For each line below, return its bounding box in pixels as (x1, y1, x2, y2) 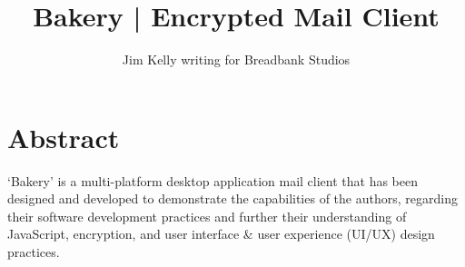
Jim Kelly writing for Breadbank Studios (122, 50, 351, 69)
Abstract (7, 118, 120, 155)
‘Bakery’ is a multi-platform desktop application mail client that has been (7, 171, 419, 190)
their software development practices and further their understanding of (7, 206, 407, 225)
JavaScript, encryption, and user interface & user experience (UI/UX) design (7, 224, 435, 243)
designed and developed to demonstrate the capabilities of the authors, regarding (7, 189, 458, 208)
